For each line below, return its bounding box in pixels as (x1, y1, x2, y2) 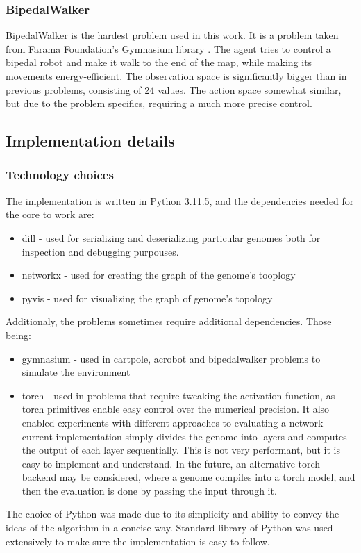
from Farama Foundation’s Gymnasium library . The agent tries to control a (6, 41, 331, 56)
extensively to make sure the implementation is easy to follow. (6, 534, 270, 548)
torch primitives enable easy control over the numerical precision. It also (22, 402, 330, 416)
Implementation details (6, 130, 175, 151)
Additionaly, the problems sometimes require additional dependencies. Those (6, 314, 332, 329)
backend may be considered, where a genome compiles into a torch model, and (22, 470, 355, 484)
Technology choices (6, 166, 114, 183)
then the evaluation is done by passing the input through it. (22, 483, 277, 497)
